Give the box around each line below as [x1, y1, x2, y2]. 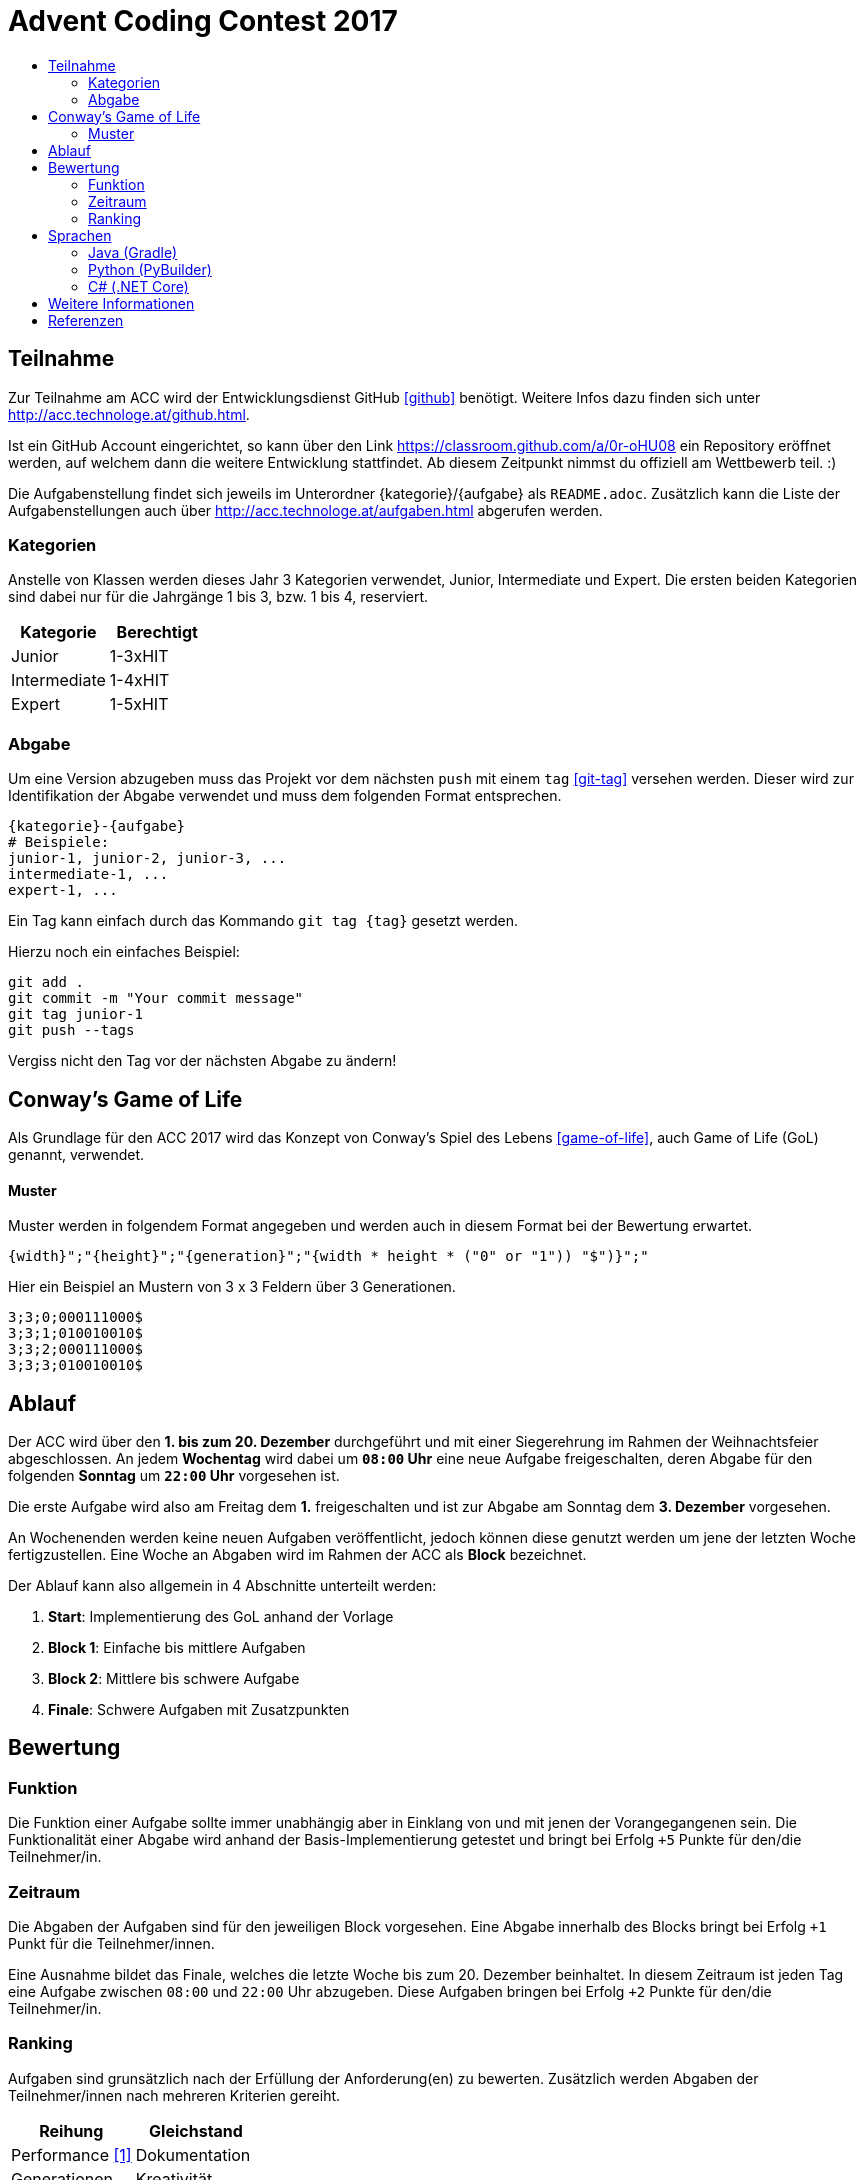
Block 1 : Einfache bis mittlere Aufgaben [48, 1639, 306, 1656]
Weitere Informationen [48, 294, 195, 312]
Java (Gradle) [88, 243, 178, 261]
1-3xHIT [109, 646, 169, 667]
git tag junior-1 [8, 1006, 143, 1023]
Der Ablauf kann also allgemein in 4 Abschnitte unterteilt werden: [8, 1577, 437, 1594]
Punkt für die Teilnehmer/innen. [8, 1934, 215, 1952]
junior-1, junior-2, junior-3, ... [8, 850, 287, 867]
